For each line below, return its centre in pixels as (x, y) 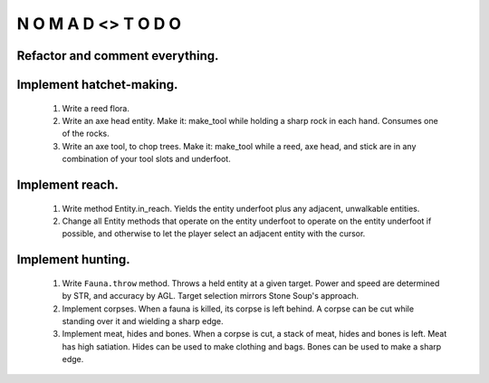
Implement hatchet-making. (97, 85)
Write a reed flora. (96, 108)
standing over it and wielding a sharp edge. (143, 321)
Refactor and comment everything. (118, 56)
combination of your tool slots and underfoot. (146, 159)
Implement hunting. (73, 259)
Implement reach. (68, 184)
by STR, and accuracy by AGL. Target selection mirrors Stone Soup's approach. (211, 296)
